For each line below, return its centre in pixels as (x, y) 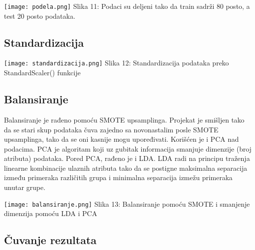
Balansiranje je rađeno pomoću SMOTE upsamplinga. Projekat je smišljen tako (124, 119)
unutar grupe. (25, 187)
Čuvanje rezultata (50, 240)
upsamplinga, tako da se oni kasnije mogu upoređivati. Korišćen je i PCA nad (121, 139)
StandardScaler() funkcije (42, 73)
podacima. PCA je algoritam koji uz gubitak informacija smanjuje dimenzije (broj (128, 148)
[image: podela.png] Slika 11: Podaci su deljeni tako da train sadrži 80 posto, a (127, 6)
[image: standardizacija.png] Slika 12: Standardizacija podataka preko (116, 63)
